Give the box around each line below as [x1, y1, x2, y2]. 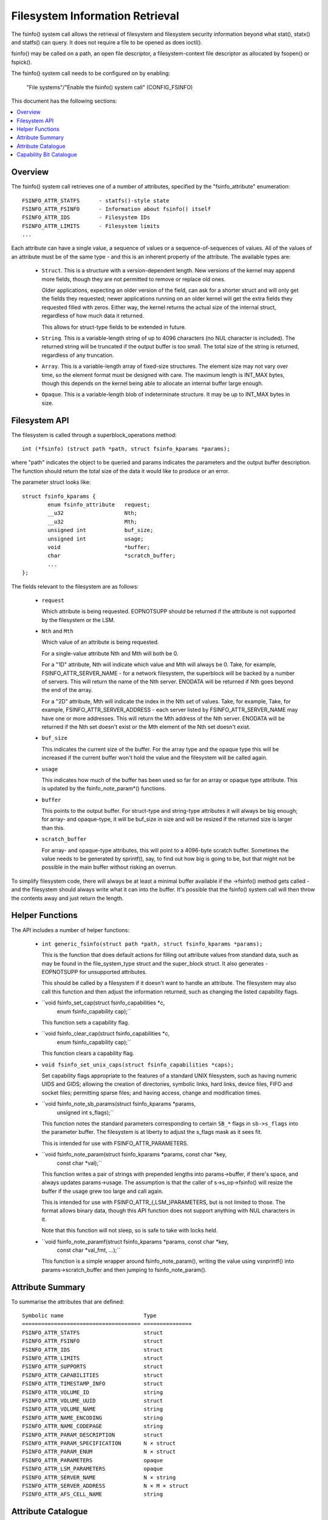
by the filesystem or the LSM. [41, 616, 115, 623]
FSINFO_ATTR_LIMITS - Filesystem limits [22, 223, 160, 229]
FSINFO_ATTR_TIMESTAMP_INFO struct [22, 1380, 163, 1387]
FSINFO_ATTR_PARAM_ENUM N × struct [22, 1448, 176, 1456]
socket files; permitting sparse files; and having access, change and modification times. [41, 1089, 261, 1096]
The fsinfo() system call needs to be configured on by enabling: [11, 70, 170, 77]
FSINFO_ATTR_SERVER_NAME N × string [22, 1474, 176, 1480]
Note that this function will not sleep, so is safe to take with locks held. [41, 1227, 218, 1234]
